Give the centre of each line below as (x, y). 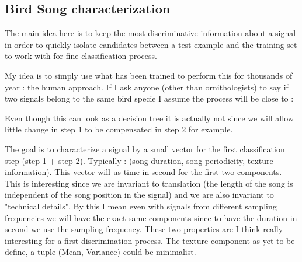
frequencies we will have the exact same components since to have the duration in (151, 217)
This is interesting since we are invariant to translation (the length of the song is (149, 183)
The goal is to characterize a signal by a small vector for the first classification (145, 149)
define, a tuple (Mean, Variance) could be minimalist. (100, 252)
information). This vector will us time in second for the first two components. (143, 172)
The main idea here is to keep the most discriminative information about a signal (150, 33)
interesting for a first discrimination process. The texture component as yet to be (150, 240)
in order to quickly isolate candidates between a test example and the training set (151, 44)
